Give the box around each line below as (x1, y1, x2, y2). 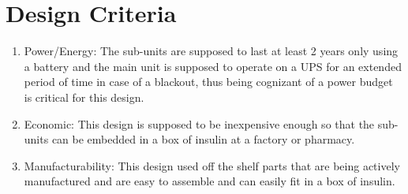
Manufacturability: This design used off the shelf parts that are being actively (24, 157, 400, 173)
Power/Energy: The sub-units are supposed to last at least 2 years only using (24, 43, 399, 59)
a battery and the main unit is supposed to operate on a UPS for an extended (24, 58, 402, 74)
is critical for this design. (24, 88, 144, 105)
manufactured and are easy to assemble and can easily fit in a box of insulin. (24, 173, 395, 189)
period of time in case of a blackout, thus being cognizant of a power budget (24, 73, 393, 90)
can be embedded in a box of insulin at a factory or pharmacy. (51, 131, 355, 147)
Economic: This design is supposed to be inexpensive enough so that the (24, 115, 375, 132)
